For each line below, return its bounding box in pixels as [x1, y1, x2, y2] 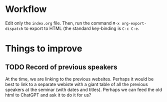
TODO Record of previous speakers [5, 62, 117, 71]
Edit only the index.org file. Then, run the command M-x [5, 20, 120, 26]
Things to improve [5, 43, 82, 54]
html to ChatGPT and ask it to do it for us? [5, 91, 91, 98]
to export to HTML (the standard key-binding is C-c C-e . [24, 25, 139, 31]
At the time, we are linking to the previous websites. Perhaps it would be [5, 76, 154, 82]
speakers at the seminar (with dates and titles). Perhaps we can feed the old [5, 86, 162, 92]
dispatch [5, 26, 23, 31]
